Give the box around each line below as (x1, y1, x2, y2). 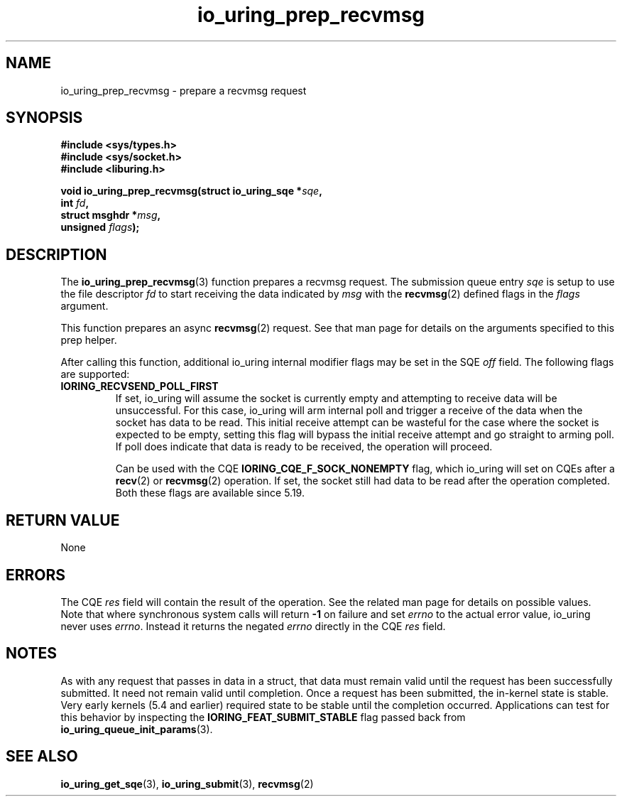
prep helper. (60, 334, 117, 347)
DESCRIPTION (6, 245, 107, 264)
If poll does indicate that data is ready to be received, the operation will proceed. (115, 440, 493, 453)
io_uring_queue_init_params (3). (60, 722, 213, 735)
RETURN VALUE (6, 511, 120, 529)
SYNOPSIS (6, 109, 83, 127)
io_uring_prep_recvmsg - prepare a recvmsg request (60, 84, 307, 97)
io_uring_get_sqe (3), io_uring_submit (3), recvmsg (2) (60, 777, 314, 790)
